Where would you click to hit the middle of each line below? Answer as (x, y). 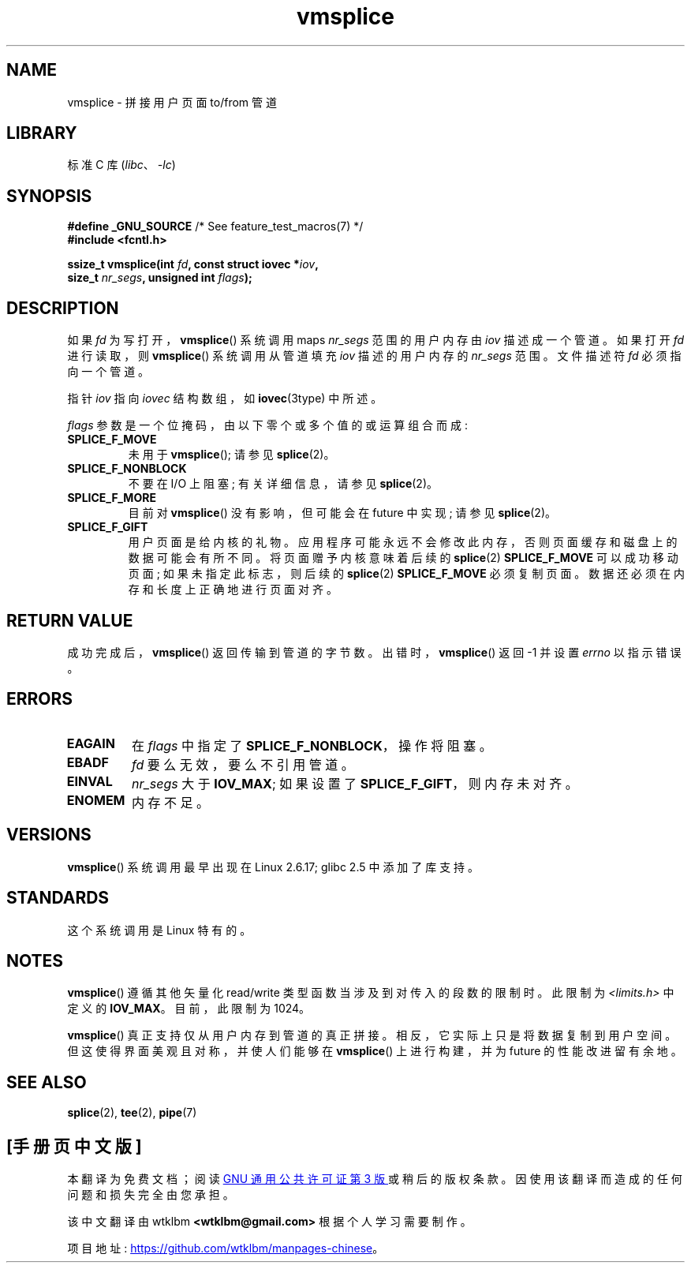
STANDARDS (58, 898)
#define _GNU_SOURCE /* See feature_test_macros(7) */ (215, 226)
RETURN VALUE (70, 620)
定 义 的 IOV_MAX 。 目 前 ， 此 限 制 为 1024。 (189, 1009)
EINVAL (90, 781)
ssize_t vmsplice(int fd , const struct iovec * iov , (193, 264)
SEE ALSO (47, 1082)
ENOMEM (96, 800)
